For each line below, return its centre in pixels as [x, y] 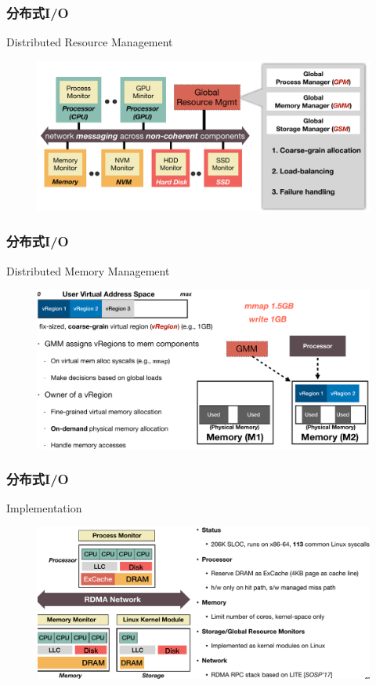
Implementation [44, 508]
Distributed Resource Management [90, 42]
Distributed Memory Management [88, 270]
